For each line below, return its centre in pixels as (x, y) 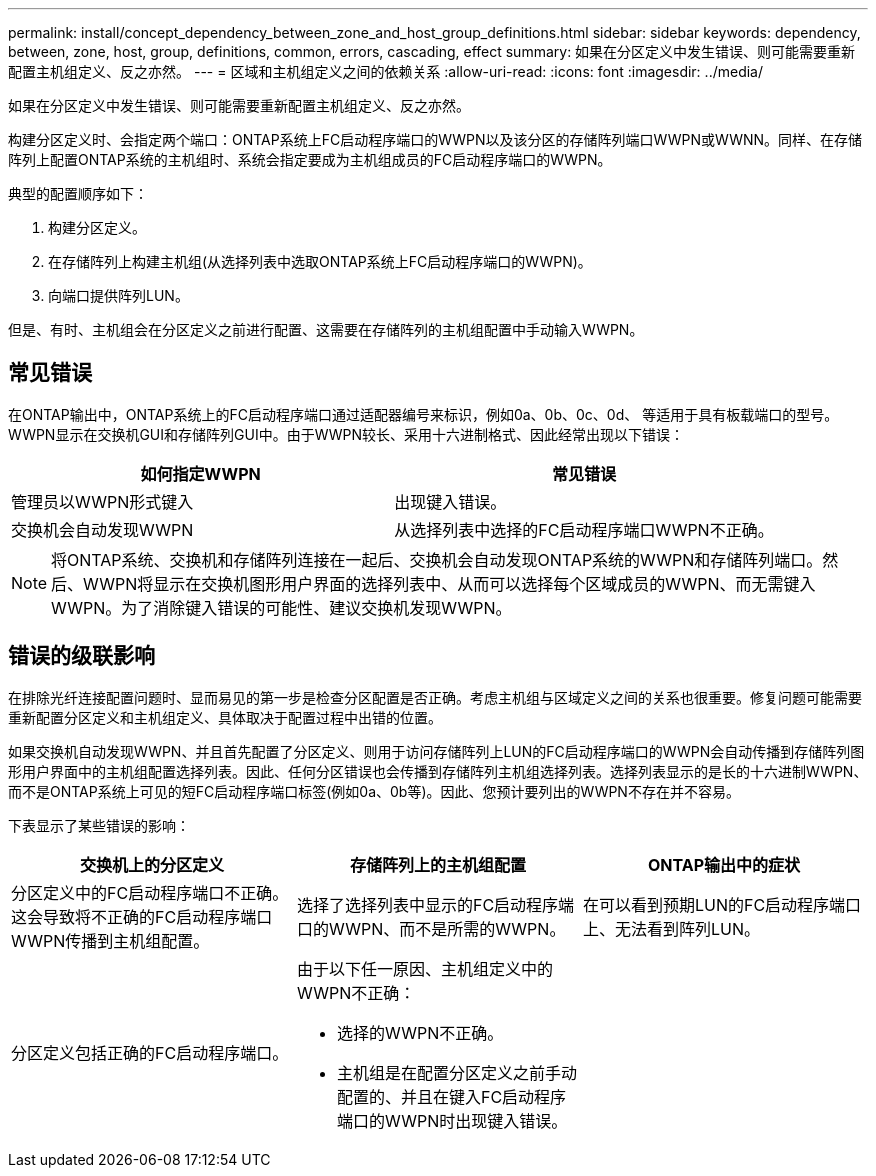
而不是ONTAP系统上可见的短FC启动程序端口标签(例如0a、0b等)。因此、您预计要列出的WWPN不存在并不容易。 (374, 791)
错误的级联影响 (81, 656)
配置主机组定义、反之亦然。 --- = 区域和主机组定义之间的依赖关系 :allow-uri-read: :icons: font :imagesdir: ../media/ (386, 71)
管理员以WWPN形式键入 (102, 501)
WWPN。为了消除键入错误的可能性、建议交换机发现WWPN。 (281, 607)
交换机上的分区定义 (151, 864)
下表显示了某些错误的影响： (99, 825)
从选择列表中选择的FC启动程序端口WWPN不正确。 (584, 529)
